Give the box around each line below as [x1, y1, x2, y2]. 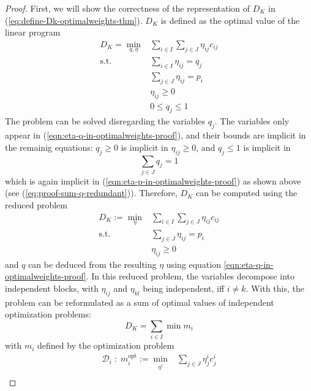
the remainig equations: [5, 140, 93, 153]
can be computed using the [195, 186, 298, 199]
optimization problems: [5, 308, 91, 321]
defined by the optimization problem [37, 339, 174, 352]
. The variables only [214, 115, 290, 127]
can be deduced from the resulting [28, 257, 157, 270]
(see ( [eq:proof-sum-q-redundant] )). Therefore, [5, 186, 178, 199]
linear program [5, 26, 61, 39]
